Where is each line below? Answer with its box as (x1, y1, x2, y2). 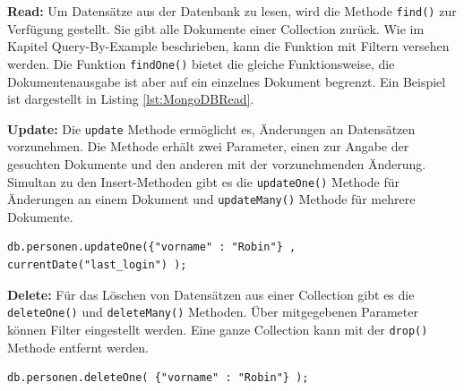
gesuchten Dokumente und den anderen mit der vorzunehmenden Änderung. (7, 154, 426, 173)
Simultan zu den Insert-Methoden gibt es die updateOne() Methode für (7, 172, 400, 191)
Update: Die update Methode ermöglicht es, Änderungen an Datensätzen (7, 119, 416, 138)
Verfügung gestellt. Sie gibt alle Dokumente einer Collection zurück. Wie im (7, 19, 425, 38)
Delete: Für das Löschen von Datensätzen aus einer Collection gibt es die (7, 285, 415, 303)
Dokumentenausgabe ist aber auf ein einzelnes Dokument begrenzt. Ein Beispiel (7, 72, 446, 90)
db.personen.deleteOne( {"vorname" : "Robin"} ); (7, 371, 309, 385)
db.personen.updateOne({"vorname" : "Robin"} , (7, 241, 296, 254)
